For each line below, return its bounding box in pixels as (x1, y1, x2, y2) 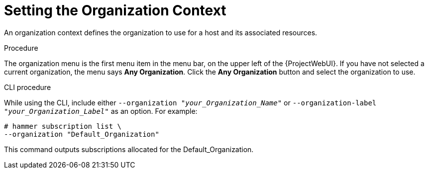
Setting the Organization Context (4, 2, 226, 19)
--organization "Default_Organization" (4, 130, 159, 138)
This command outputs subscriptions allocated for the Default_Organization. (4, 145, 254, 154)
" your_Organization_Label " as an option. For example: (4, 106, 198, 115)
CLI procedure (4, 83, 51, 91)
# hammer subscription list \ (4, 122, 122, 130)
